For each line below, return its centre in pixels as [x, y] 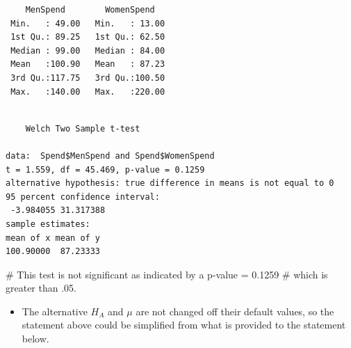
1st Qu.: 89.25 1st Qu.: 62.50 [88, 37]
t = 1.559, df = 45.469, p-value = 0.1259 [105, 169]
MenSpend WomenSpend [90, 10]
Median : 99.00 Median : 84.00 [88, 50]
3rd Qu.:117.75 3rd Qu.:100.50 [88, 78]
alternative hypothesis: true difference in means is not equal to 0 [170, 183]
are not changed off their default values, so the [235, 311]
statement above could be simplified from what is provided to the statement [184, 325]
